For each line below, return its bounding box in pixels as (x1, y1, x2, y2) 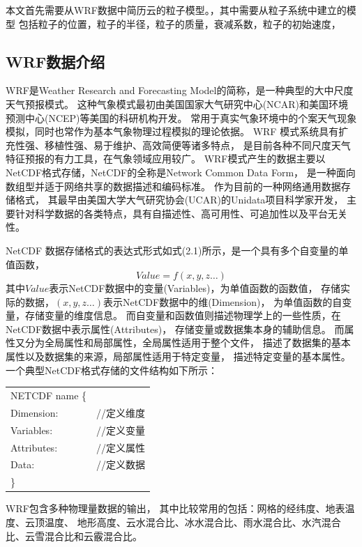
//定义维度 (96, 405, 146, 419)
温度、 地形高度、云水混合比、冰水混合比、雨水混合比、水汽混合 (44, 514, 341, 529)
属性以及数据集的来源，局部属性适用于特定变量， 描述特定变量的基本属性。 (6, 349, 351, 364)
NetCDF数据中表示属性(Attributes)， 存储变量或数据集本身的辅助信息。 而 (6, 321, 345, 336)
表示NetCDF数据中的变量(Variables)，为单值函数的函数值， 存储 (49, 281, 341, 295)
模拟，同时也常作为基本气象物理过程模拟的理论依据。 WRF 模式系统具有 (6, 124, 339, 139)
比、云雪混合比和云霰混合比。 (6, 528, 142, 543)
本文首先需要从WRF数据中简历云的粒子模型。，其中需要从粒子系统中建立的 (6, 3, 347, 17)
